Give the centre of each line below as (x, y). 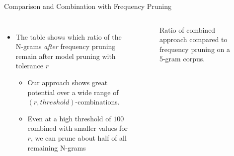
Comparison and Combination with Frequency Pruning (88, 6)
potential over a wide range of (73, 92)
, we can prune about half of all (78, 137)
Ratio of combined (187, 29)
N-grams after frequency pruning (66, 46)
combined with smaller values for (78, 128)
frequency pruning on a (195, 49)
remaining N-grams (57, 147)
